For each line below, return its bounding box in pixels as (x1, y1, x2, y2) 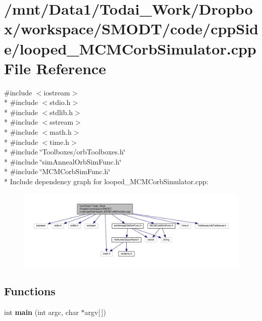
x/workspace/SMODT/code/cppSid (4, 18, 258, 39)
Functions (4, 283, 56, 298)
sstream (49, 117, 74, 127)
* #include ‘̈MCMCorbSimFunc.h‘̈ (4, 166, 111, 177)
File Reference (4, 58, 107, 78)
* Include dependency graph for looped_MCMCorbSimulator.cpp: (4, 176, 208, 187)
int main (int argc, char (4, 306, 79, 317)
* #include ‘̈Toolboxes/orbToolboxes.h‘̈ (4, 146, 126, 157)
